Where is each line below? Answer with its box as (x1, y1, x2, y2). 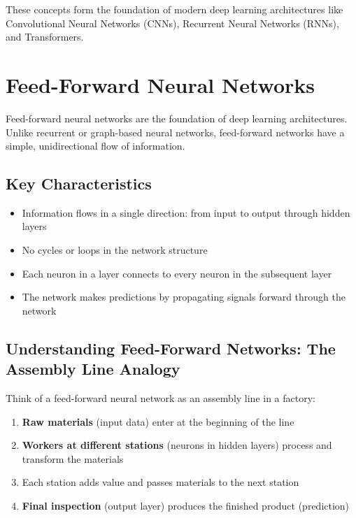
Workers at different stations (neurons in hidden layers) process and (22, 438, 332, 452)
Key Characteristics (6, 173, 152, 194)
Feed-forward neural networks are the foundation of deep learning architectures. (6, 110, 348, 125)
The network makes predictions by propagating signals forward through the (22, 289, 346, 304)
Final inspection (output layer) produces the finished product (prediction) (22, 498, 350, 513)
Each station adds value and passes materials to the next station (22, 475, 299, 489)
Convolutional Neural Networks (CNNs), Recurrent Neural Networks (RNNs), (6, 15, 339, 30)
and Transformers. (6, 29, 84, 44)
